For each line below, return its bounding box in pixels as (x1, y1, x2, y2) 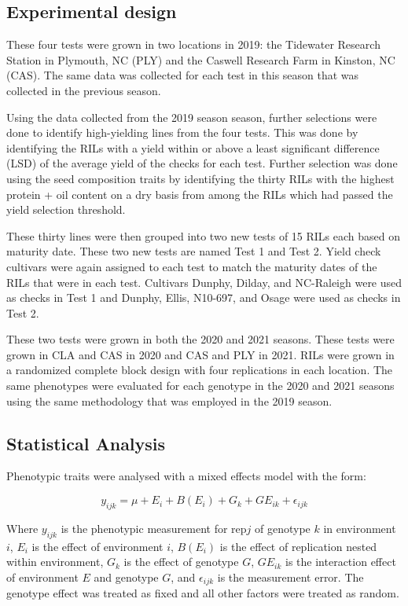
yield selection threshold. (6, 201, 126, 218)
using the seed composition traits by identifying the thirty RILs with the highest (6, 170, 395, 186)
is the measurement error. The (217, 568, 364, 585)
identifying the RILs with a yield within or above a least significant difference (6, 139, 380, 156)
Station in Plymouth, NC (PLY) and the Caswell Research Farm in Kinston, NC (6, 51, 395, 68)
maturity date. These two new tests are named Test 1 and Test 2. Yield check (6, 243, 381, 259)
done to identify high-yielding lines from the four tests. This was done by (6, 124, 358, 141)
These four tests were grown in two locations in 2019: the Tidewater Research (6, 36, 380, 53)
